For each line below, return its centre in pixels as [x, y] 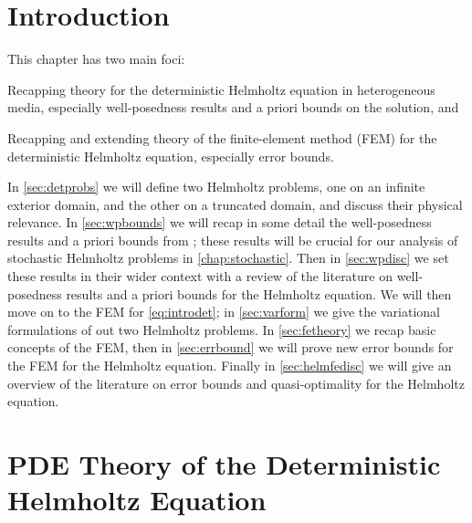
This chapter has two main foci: [96, 59]
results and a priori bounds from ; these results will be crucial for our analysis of [233, 240]
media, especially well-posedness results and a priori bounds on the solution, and [233, 107]
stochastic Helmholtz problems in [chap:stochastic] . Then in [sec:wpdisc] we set [228, 258]
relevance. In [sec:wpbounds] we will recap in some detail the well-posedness [220, 222]
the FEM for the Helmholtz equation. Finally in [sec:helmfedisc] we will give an [230, 366]
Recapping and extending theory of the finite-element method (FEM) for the [222, 137]
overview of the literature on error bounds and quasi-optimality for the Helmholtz [236, 383]
